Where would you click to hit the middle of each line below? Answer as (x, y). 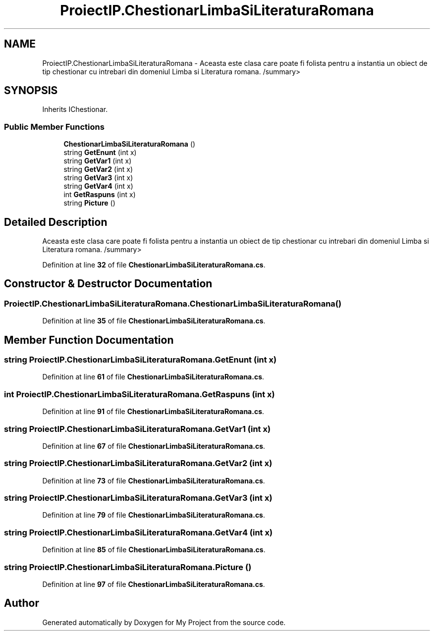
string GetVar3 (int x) (98, 178)
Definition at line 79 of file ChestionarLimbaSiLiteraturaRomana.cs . (154, 515)
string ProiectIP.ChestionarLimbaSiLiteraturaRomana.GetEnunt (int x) (140, 360)
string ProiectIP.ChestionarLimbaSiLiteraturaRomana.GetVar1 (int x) (137, 429)
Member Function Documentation (89, 340)
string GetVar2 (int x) (98, 169)
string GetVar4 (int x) (98, 186)
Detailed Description (56, 222)
